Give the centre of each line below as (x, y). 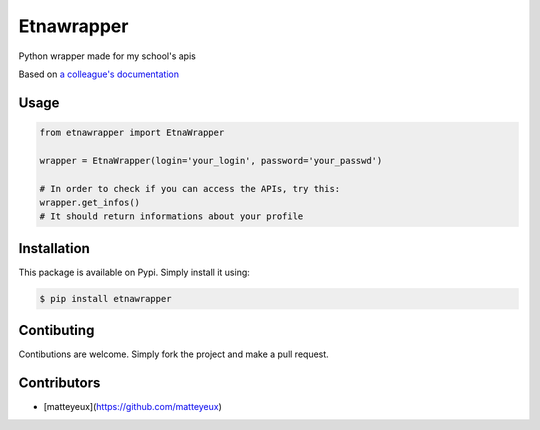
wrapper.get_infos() (89, 202)
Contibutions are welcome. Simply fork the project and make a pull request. (173, 354)
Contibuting (56, 330)
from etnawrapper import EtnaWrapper (132, 132)
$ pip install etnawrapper (105, 298)
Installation (54, 248)
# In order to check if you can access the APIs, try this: (190, 188)
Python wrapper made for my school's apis (107, 56)
